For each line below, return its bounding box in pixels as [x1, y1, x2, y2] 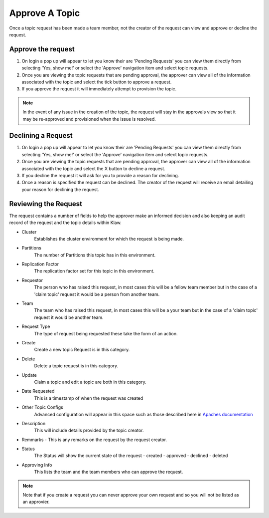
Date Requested [21, 388, 55, 394]
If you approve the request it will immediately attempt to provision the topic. [21, 86, 177, 92]
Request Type [21, 323, 50, 329]
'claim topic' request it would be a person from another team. [34, 291, 160, 297]
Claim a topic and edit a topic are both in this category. [34, 379, 146, 385]
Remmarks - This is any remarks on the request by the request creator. [21, 437, 167, 443]
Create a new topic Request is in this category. [34, 347, 130, 353]
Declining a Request [9, 131, 73, 140]
